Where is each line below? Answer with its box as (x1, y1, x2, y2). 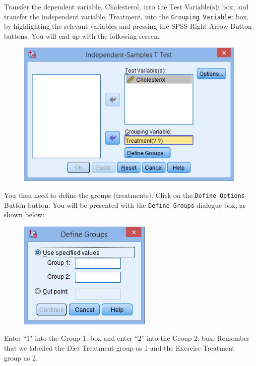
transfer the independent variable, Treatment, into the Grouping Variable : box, (4, 11, 249, 21)
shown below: (4, 209, 45, 220)
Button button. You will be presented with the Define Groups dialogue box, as (4, 199, 246, 210)
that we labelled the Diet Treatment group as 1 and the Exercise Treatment (4, 343, 235, 353)
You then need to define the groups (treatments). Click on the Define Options (4, 189, 245, 200)
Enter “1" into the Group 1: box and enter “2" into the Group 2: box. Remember (4, 333, 250, 343)
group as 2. (4, 352, 38, 363)
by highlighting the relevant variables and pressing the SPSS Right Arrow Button (4, 21, 252, 31)
